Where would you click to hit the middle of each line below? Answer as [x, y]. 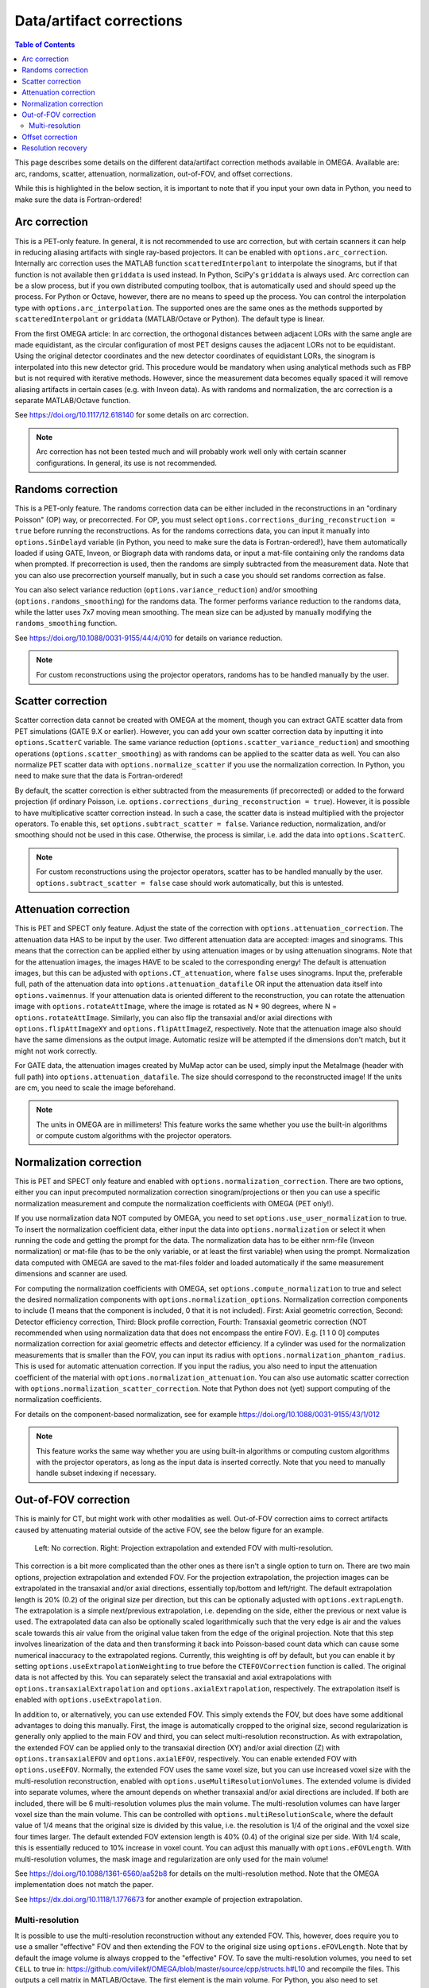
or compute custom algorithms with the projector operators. [134, 1136]
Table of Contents [45, 45]
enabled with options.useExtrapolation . [88, 1700]
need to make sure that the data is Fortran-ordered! [99, 776]
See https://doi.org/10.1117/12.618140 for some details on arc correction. [132, 415]
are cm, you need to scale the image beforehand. [95, 1087]
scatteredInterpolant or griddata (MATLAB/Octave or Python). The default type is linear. [170, 319]
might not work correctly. [56, 1050]
